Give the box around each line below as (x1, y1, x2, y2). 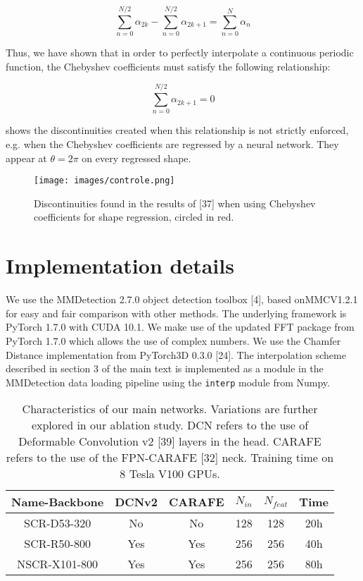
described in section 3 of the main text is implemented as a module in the (6, 361, 324, 376)
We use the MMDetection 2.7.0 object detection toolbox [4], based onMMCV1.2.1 (6, 292, 358, 307)
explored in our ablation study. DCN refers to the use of (31, 417, 309, 434)
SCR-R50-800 (24, 535, 91, 552)
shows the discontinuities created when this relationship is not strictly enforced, (6, 123, 349, 137)
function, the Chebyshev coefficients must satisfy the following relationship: (6, 59, 331, 73)
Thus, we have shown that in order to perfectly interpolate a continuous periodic (6, 45, 354, 60)
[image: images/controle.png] (34, 176, 175, 186)
